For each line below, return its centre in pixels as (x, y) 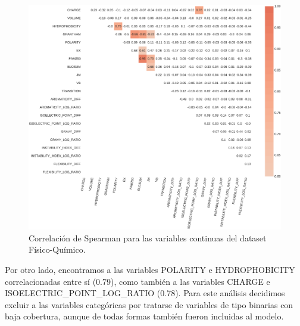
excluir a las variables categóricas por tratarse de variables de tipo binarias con (149, 304)
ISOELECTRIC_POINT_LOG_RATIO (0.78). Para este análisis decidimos (145, 293)
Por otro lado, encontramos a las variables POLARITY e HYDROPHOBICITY (150, 269)
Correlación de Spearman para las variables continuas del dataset (148, 237)
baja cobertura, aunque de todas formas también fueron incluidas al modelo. (144, 316)
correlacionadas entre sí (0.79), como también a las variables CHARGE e (137, 281)
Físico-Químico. (57, 249)
